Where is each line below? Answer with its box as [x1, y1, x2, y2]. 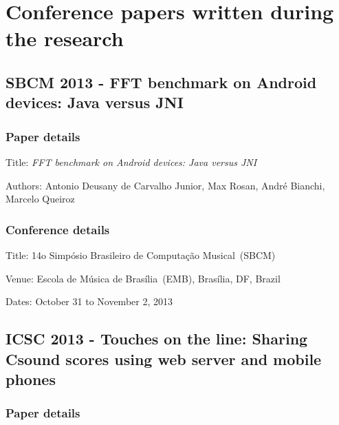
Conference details [6, 220, 110, 238]
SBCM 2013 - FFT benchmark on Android [6, 71, 317, 92]
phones [6, 368, 56, 389]
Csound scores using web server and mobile [6, 348, 322, 369]
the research [6, 24, 124, 52]
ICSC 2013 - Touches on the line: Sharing [6, 328, 308, 349]
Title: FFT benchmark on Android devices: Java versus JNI [6, 154, 257, 169]
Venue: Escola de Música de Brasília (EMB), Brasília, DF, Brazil [6, 271, 281, 285]
